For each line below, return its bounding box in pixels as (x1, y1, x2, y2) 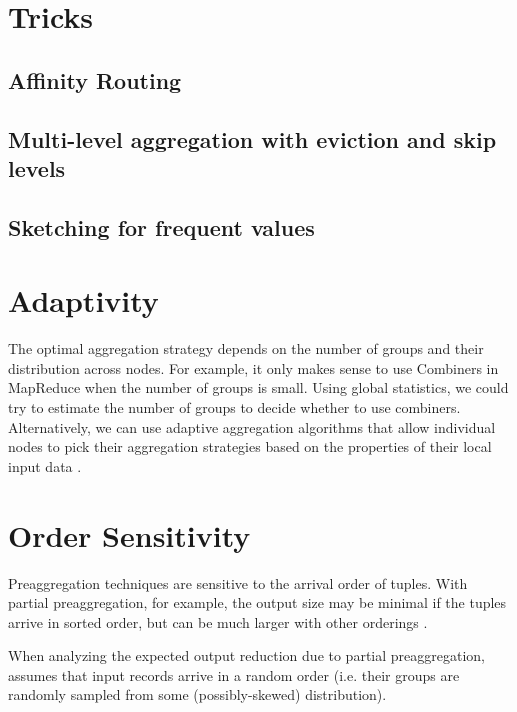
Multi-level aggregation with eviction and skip (8, 123, 497, 154)
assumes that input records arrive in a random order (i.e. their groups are (8, 664, 460, 685)
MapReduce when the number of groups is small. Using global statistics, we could (8, 377, 509, 398)
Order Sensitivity (8, 514, 251, 555)
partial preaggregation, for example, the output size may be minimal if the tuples (8, 592, 507, 613)
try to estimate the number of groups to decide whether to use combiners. (8, 397, 461, 418)
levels (8, 152, 66, 183)
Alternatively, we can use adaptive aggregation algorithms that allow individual (8, 416, 496, 437)
